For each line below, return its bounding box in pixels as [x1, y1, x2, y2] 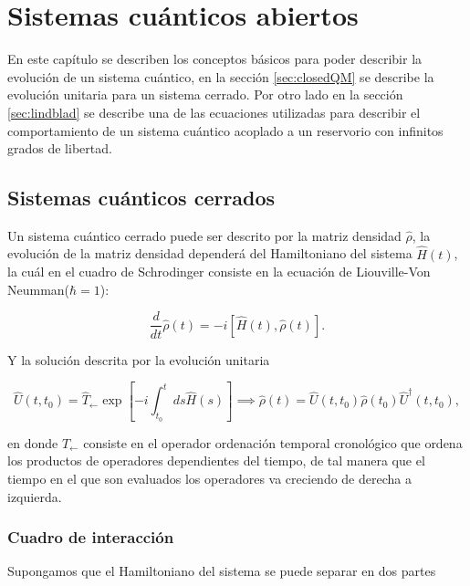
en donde [7, 433, 58, 452]
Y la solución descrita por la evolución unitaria [7, 350, 270, 369]
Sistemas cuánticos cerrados [7, 183, 276, 212]
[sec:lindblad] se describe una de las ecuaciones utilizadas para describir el [7, 102, 421, 121]
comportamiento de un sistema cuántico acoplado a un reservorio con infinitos [7, 120, 444, 140]
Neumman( [7, 279, 70, 298]
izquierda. [7, 487, 62, 506]
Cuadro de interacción [7, 526, 174, 549]
